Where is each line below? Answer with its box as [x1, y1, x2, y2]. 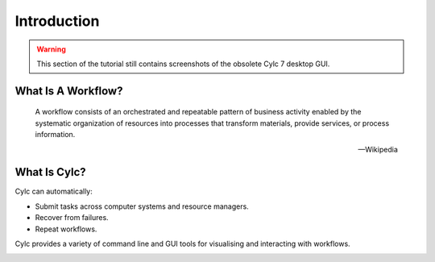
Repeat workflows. [35, 224, 97, 234]
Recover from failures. [35, 213, 109, 222]
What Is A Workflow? [14, 84, 123, 98]
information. [35, 130, 76, 139]
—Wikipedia [358, 144, 398, 154]
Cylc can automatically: [14, 186, 93, 197]
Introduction [14, 12, 100, 30]
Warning [36, 44, 66, 54]
